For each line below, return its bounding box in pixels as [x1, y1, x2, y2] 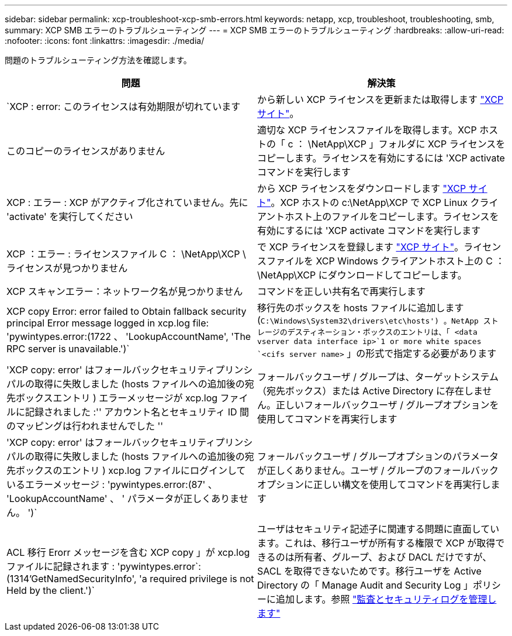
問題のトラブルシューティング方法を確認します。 [5, 55, 192, 65]
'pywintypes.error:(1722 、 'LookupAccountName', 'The [6, 331, 251, 342]
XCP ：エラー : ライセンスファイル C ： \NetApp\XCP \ [6, 248, 246, 260]
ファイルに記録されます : [6, 561, 115, 572]
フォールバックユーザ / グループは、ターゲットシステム [257, 371, 499, 383]
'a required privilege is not [139, 573, 254, 585]
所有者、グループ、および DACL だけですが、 [294, 551, 492, 563]
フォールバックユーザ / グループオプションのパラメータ [257, 451, 499, 462]
